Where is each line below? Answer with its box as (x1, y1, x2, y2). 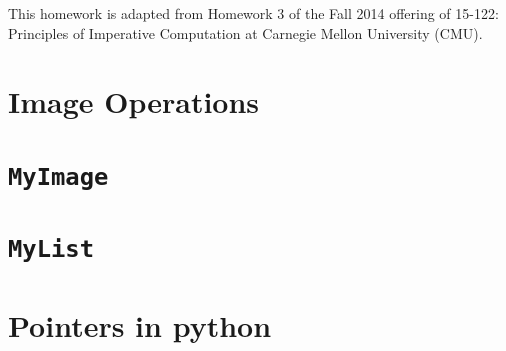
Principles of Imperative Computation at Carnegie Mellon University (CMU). (8, 22, 483, 43)
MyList (8, 235, 94, 264)
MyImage (8, 162, 109, 191)
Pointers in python (8, 304, 272, 345)
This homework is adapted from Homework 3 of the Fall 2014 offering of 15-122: (8, 3, 499, 23)
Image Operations (8, 81, 260, 122)
